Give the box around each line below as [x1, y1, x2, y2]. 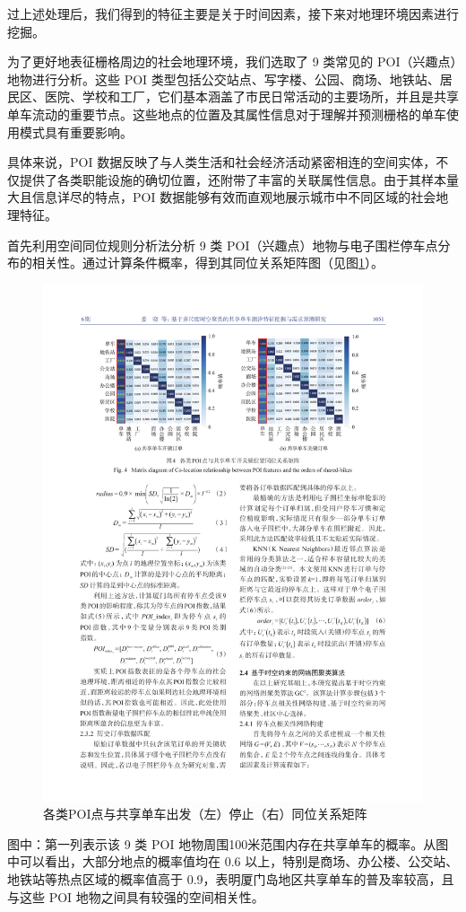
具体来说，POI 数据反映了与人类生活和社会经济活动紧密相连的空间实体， [7, 153, 436, 171]
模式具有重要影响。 [19, 122, 133, 141]
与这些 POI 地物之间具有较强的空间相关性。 [7, 887, 264, 906]
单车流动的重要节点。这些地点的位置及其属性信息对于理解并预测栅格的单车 [7, 104, 446, 123]
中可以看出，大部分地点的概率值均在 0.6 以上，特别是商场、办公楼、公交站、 [7, 852, 459, 871]
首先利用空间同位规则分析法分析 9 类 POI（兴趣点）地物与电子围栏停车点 [7, 235, 438, 254]
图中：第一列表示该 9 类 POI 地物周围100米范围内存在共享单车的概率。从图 [7, 834, 449, 853]
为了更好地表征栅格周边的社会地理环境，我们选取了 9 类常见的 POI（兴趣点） [7, 52, 457, 71]
